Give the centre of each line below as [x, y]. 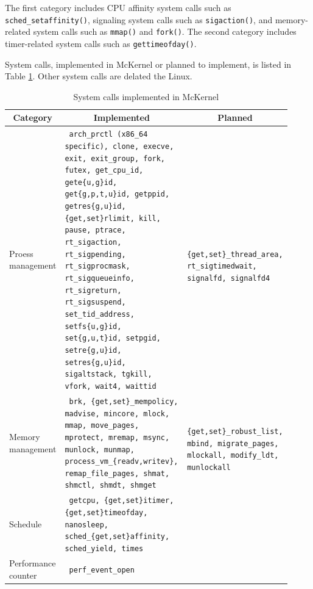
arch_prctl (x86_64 [108, 135]
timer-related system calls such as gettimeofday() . [101, 43]
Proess [21, 253]
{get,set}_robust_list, [235, 432]
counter [23, 575]
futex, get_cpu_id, [104, 171]
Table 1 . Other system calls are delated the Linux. [99, 76]
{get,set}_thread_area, [235, 254]
